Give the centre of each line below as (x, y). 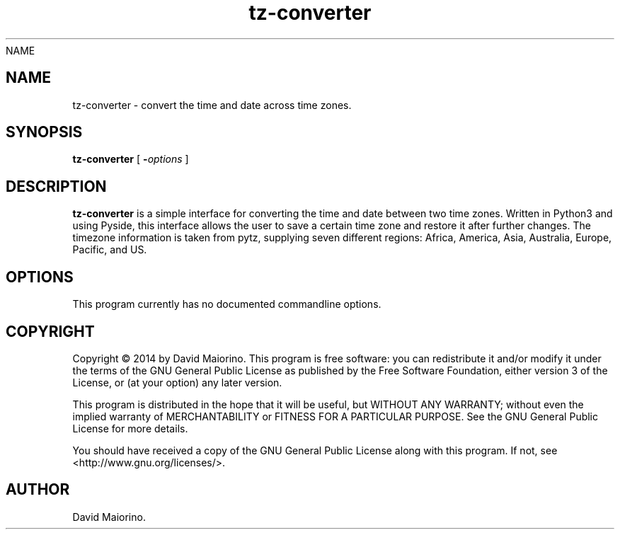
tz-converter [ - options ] (131, 159)
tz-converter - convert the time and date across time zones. (212, 105)
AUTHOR (38, 490)
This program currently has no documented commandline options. (227, 304)
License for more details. (130, 428)
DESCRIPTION (56, 186)
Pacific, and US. (110, 250)
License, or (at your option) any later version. (177, 382)
